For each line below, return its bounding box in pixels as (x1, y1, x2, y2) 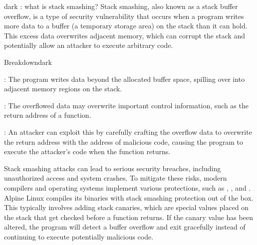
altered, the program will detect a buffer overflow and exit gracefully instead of (4, 222, 246, 232)
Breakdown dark (4, 56, 52, 67)
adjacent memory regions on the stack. (4, 83, 122, 94)
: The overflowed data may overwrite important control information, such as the (4, 100, 249, 110)
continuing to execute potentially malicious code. (4, 231, 154, 242)
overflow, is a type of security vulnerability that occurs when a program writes (4, 10, 244, 21)
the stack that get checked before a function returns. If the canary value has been (4, 212, 253, 222)
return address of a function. (4, 110, 91, 120)
